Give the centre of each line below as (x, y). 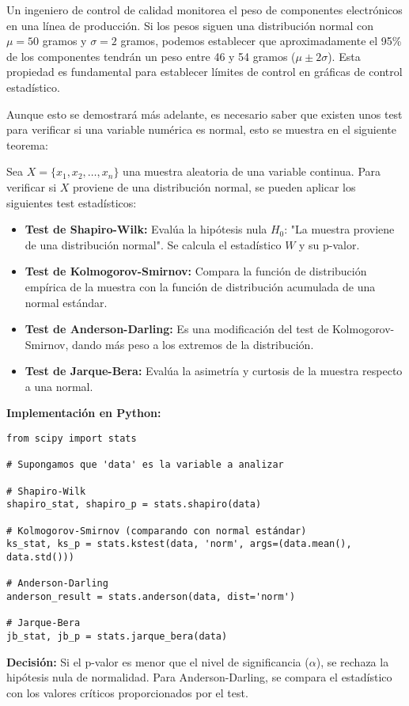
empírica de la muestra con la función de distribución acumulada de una (200, 286)
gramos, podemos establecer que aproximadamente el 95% (261, 41)
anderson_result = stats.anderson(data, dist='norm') (151, 596)
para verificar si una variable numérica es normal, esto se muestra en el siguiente (202, 129)
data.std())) (40, 557)
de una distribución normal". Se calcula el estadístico (153, 244)
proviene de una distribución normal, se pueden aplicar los (214, 186)
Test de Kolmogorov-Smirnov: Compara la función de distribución (196, 271)
